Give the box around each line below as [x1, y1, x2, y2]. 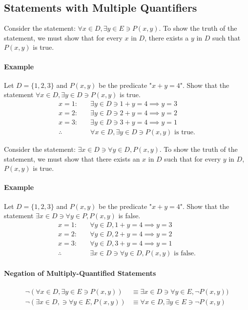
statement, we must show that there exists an [4, 153, 140, 164]
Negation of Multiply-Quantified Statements [4, 268, 156, 278]
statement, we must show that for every [4, 32, 123, 42]
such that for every [164, 153, 221, 164]
